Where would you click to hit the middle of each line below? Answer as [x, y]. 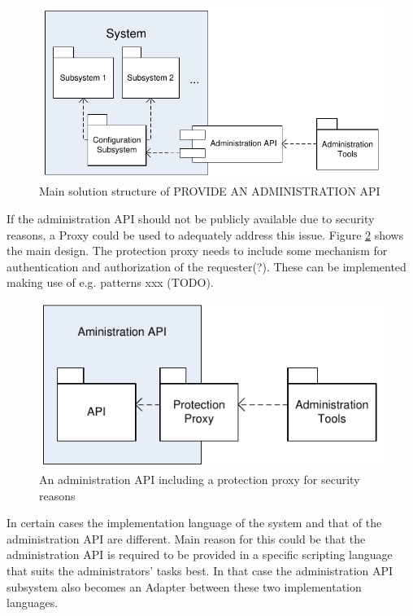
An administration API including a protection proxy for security [200, 480]
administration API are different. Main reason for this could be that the [186, 538]
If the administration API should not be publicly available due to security [191, 219]
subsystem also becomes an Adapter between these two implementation [184, 586]
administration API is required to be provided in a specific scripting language [200, 554]
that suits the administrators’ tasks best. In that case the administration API [200, 571]
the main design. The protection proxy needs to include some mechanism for [197, 251]
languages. [33, 603]
